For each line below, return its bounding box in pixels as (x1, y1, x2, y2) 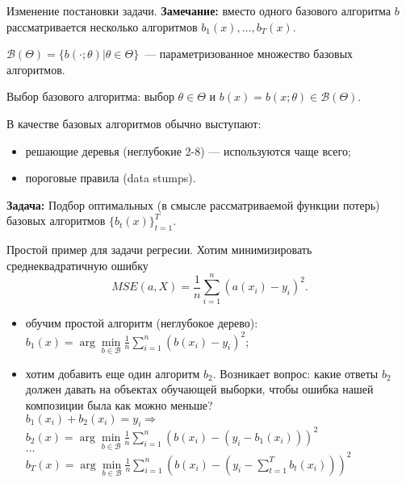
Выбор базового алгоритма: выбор (6, 88, 174, 105)
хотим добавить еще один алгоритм (25, 364, 200, 381)
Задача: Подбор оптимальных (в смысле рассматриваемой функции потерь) (6, 196, 380, 213)
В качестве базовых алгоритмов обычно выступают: (6, 115, 262, 131)
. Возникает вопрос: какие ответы (212, 364, 379, 381)
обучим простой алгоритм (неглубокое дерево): (25, 314, 258, 331)
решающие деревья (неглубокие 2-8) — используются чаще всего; (25, 142, 351, 159)
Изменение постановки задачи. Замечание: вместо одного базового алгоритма (6, 2, 391, 19)
